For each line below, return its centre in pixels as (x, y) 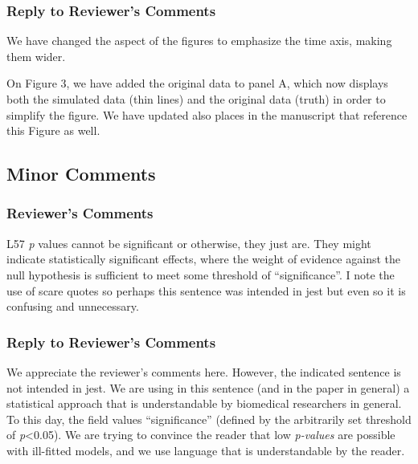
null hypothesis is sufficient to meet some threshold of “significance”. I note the (201, 274)
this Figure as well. (53, 130)
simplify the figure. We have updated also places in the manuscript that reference (207, 114)
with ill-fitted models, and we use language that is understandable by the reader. (206, 450)
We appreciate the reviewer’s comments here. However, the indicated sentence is (204, 371)
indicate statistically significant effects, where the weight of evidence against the (203, 259)
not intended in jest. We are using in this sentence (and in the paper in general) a (208, 387)
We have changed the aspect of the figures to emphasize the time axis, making (199, 41)
